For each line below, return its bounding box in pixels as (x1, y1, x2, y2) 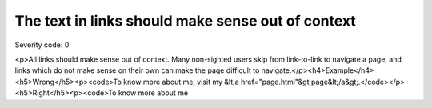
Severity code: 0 (14, 40, 70, 50)
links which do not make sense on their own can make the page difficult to (14, 66, 260, 75)
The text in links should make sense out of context (14, 12, 356, 30)
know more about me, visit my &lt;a (122, 77, 239, 86)
